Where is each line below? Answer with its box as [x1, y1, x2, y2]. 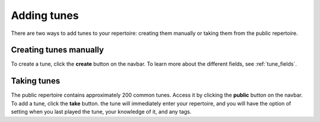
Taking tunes [11, 76, 60, 86]
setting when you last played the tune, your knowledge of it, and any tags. [11, 108, 192, 115]
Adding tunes [11, 9, 79, 22]
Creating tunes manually [11, 45, 104, 55]
